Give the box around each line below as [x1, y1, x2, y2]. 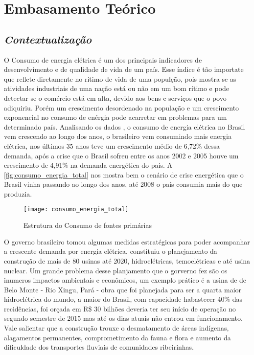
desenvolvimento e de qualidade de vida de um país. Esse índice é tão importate [4, 64, 244, 74]
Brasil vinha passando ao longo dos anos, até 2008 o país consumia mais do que [4, 179, 243, 189]
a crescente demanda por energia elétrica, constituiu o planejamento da [4, 246, 217, 256]
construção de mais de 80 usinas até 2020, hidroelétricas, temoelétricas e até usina [4, 255, 251, 266]
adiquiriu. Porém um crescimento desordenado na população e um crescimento [4, 102, 239, 112]
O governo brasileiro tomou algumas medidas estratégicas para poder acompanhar [4, 236, 250, 246]
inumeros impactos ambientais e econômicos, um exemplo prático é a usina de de [4, 275, 247, 285]
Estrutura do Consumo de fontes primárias [23, 220, 152, 230]
